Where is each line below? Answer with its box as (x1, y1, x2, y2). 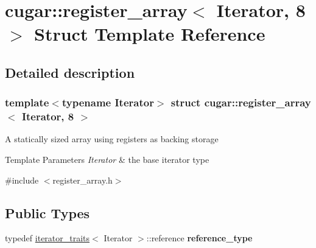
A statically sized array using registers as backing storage (5, 133, 219, 145)
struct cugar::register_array (170, 95, 311, 110)
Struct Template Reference (34, 21, 265, 46)
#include (5, 173, 39, 186)
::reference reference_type (146, 232, 253, 244)
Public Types (5, 203, 90, 222)
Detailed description (5, 63, 135, 81)
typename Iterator (61, 95, 154, 110)
